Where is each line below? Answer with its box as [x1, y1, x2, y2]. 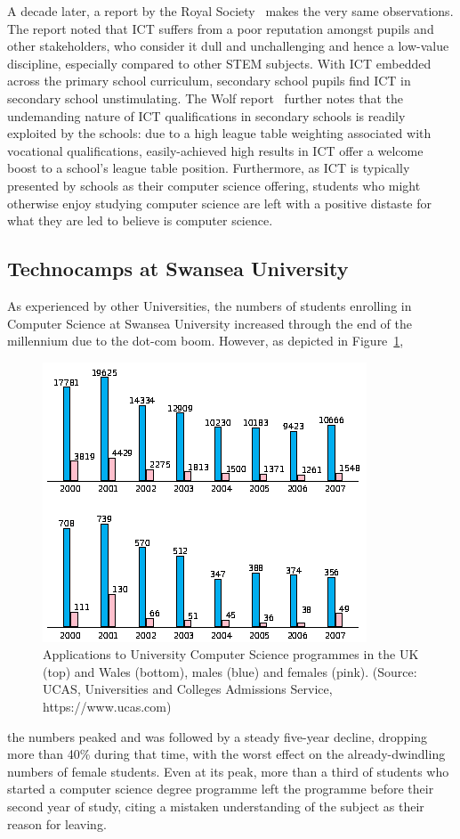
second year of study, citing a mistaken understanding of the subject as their [7, 797, 424, 816]
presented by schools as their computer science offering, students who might [7, 175, 421, 194]
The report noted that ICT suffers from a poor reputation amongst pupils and [7, 19, 434, 37]
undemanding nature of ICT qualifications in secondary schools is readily [7, 106, 406, 125]
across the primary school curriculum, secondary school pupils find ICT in [7, 71, 411, 90]
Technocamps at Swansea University [7, 255, 349, 282]
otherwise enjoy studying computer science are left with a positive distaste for [7, 193, 432, 212]
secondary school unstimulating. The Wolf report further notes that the [7, 88, 404, 107]
